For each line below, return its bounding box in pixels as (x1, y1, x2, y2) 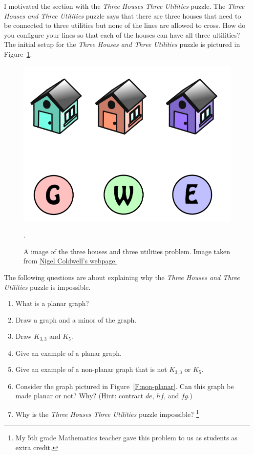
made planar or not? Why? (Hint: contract (15, 390, 144, 401)
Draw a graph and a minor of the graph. (15, 314, 137, 325)
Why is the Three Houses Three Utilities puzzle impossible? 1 (15, 408, 199, 419)
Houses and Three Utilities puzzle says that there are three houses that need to (4, 10, 241, 21)
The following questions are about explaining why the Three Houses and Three (4, 272, 240, 282)
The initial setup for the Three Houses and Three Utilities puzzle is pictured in (4, 39, 240, 49)
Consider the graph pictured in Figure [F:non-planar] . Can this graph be (15, 381, 234, 391)
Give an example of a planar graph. (15, 347, 122, 358)
